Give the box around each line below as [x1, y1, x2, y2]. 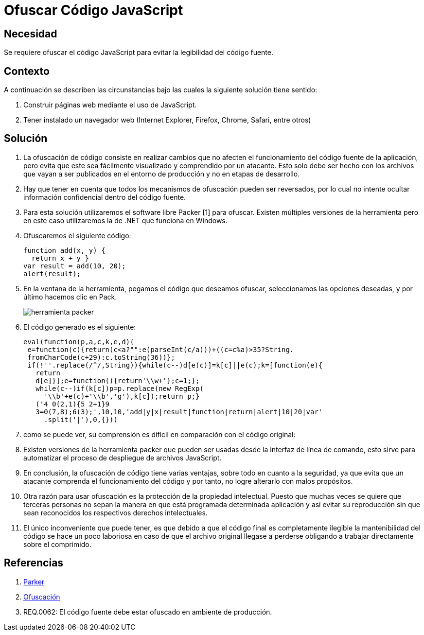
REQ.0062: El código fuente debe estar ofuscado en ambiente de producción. [23, 607, 272, 616]
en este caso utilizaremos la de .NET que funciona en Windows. [23, 216, 228, 225]
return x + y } [31, 254, 89, 262]
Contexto [4, 65, 50, 77]
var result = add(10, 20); [23, 262, 126, 270]
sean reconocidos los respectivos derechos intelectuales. [23, 508, 208, 517]
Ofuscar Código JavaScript [4, 2, 183, 18]
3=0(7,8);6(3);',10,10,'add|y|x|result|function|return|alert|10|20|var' [35, 407, 323, 416]
